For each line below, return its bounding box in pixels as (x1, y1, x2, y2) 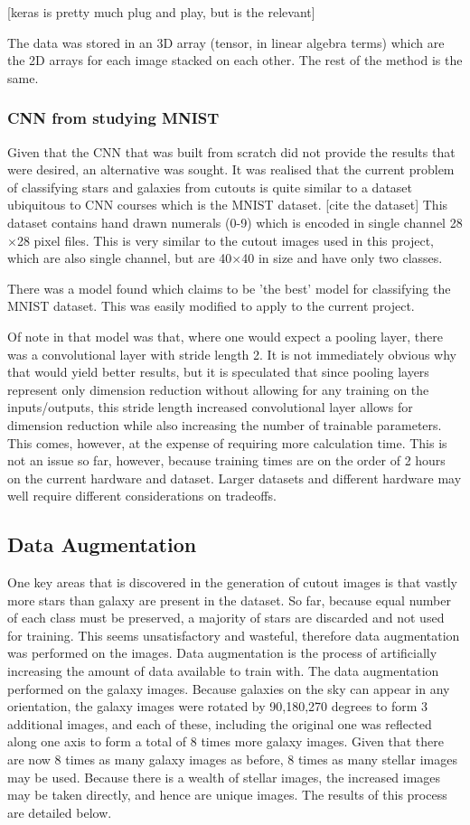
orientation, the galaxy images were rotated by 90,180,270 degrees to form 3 (7, 697, 428, 716)
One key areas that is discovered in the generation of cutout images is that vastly (7, 573, 457, 592)
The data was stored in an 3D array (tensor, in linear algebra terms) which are (7, 33, 445, 52)
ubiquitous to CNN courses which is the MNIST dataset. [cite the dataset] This (7, 195, 448, 214)
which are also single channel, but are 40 (7, 248, 232, 267)
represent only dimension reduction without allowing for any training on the (7, 380, 429, 398)
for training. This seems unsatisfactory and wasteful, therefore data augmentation (7, 625, 460, 644)
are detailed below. (7, 802, 112, 821)
